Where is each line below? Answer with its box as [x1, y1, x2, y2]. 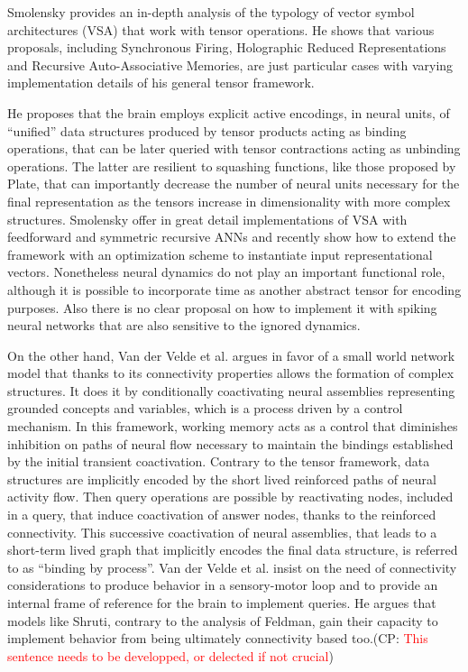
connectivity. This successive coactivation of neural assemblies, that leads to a [7, 522, 437, 541]
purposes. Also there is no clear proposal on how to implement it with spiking [7, 298, 437, 317]
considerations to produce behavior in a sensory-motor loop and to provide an [7, 575, 438, 594]
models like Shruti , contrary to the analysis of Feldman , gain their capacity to [7, 611, 438, 630]
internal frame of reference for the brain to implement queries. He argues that [7, 594, 436, 612]
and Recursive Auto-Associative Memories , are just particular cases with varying [7, 55, 454, 74]
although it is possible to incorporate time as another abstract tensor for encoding [7, 280, 462, 299]
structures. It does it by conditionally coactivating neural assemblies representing [7, 381, 455, 400]
